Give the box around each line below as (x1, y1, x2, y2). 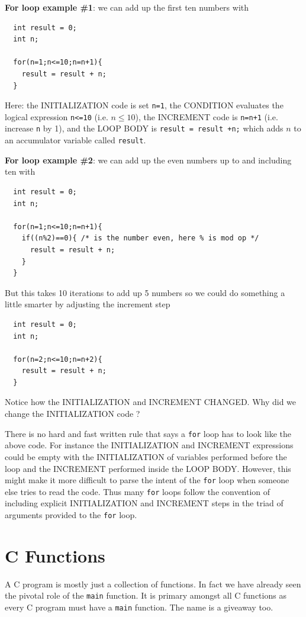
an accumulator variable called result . (5, 134, 146, 146)
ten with (5, 165, 36, 178)
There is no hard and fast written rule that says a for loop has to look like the (5, 427, 292, 439)
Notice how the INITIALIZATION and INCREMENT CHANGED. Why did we (5, 396, 297, 408)
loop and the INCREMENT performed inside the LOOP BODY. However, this (5, 462, 291, 474)
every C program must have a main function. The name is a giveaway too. (5, 601, 273, 613)
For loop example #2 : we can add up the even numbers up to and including (5, 153, 292, 166)
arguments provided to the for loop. (5, 509, 137, 520)
